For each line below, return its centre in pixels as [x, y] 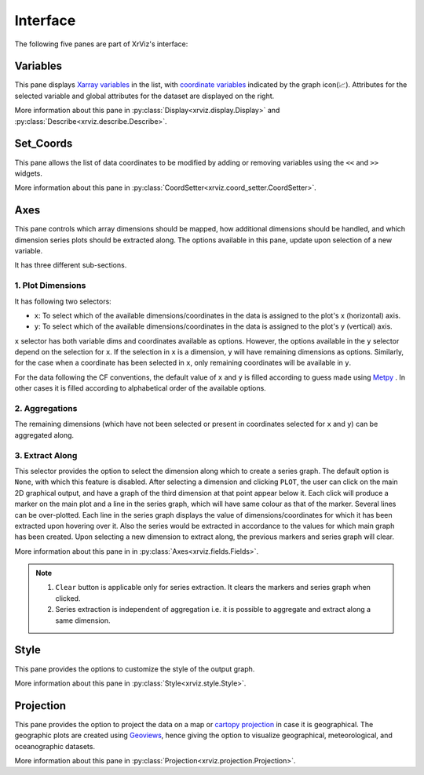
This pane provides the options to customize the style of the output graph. [135, 669]
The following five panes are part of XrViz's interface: [101, 44]
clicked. [68, 598]
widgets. [29, 173]
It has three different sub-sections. [71, 265]
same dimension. [83, 620]
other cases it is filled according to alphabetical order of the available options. [140, 388]
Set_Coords [44, 144]
